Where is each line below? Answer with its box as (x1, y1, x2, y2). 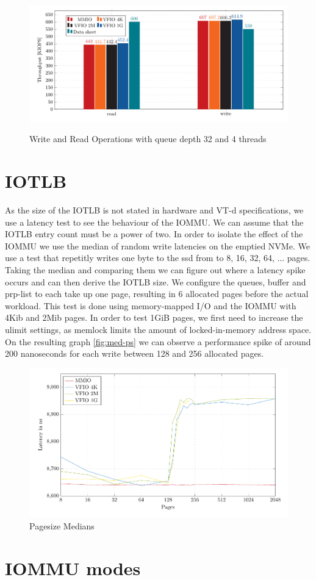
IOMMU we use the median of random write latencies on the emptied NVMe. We (5, 239, 310, 252)
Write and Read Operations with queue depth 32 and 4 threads (29, 132, 267, 145)
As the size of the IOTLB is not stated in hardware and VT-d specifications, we (5, 204, 304, 217)
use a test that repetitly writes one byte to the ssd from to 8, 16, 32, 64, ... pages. (5, 251, 311, 264)
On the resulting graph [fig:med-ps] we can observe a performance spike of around (5, 335, 311, 348)
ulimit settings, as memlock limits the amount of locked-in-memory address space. (5, 323, 312, 335)
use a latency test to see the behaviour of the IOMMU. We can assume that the (5, 215, 304, 228)
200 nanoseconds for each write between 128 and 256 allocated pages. (5, 347, 264, 360)
